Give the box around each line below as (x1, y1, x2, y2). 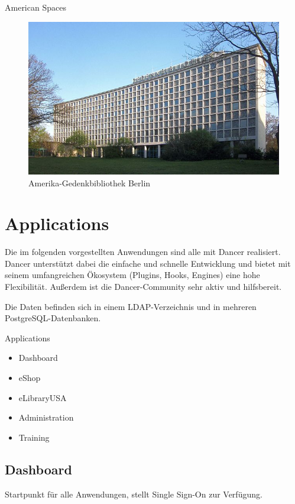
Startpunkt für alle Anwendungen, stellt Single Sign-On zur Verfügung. (5, 487, 262, 500)
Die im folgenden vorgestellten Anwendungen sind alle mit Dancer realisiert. (5, 245, 281, 258)
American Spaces (5, 1, 66, 13)
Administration (18, 411, 74, 424)
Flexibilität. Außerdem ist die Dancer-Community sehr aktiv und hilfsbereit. (5, 280, 282, 293)
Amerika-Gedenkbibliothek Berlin (28, 176, 151, 189)
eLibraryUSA (18, 391, 67, 403)
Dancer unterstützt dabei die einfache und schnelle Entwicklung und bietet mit (5, 257, 291, 269)
